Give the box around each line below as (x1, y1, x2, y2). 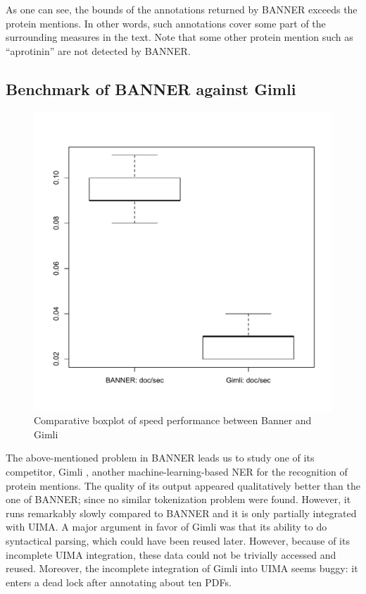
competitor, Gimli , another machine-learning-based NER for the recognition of (6, 464, 348, 478)
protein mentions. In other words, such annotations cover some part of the (6, 16, 326, 30)
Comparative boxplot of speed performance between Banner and (34, 413, 312, 428)
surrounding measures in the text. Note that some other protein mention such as (6, 30, 353, 44)
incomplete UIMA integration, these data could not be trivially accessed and (6, 547, 336, 562)
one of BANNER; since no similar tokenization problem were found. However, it (6, 492, 351, 507)
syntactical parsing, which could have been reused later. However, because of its (6, 533, 350, 547)
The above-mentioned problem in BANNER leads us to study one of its (6, 450, 315, 465)
